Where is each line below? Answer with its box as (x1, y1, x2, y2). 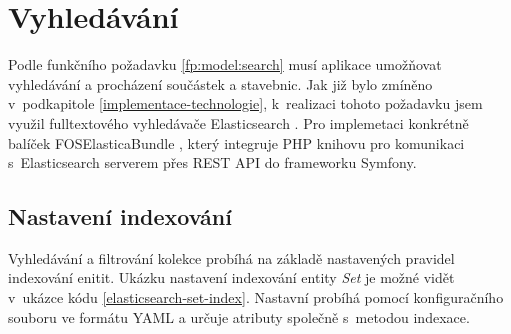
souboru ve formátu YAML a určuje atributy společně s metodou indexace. (8, 306, 470, 327)
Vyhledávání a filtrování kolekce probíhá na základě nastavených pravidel (8, 247, 455, 268)
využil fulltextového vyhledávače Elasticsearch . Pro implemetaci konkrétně (8, 112, 469, 133)
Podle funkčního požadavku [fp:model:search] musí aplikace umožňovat (8, 54, 442, 75)
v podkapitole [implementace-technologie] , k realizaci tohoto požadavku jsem (8, 93, 483, 114)
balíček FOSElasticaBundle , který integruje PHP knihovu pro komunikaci (8, 132, 465, 153)
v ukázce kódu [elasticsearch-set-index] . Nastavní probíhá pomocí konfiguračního (8, 287, 504, 308)
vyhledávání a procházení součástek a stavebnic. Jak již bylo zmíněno (8, 73, 433, 94)
